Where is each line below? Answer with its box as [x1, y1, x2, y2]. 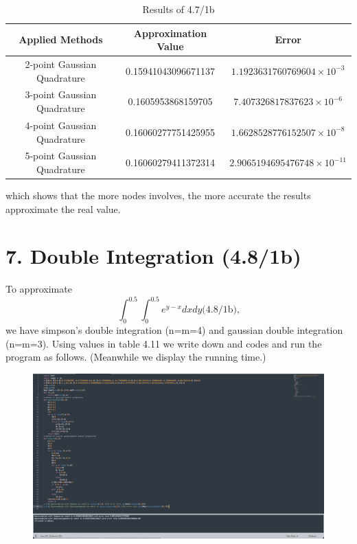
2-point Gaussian [25, 57, 97, 71]
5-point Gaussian [25, 148, 97, 163]
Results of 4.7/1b [142, 2, 215, 16]
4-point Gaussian [25, 117, 97, 132]
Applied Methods [19, 32, 103, 47]
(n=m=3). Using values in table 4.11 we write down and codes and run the [5, 336, 322, 350]
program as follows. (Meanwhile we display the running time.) [5, 350, 266, 364]
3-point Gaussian [25, 87, 97, 102]
